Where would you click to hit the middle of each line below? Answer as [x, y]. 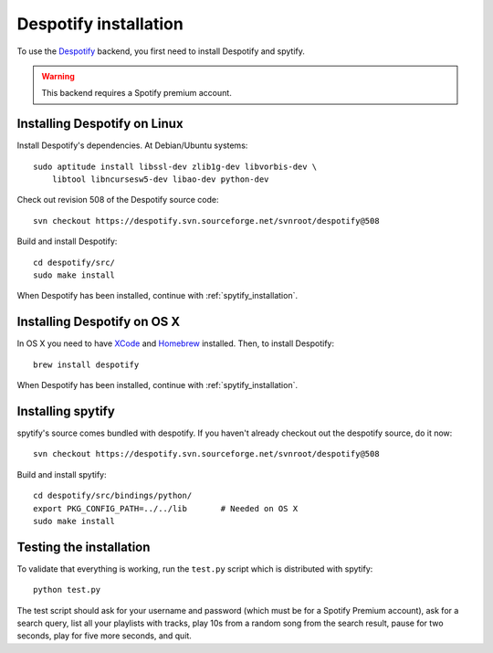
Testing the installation [84, 547]
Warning [58, 76]
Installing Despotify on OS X [99, 322]
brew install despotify [86, 364]
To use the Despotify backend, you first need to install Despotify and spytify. [161, 51]
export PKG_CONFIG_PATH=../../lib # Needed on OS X [166, 508]
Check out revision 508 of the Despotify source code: [118, 200]
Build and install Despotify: [67, 241]
